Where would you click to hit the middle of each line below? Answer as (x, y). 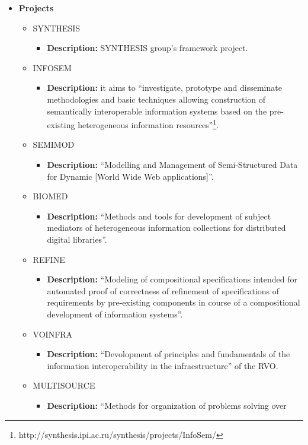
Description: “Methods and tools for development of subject (159, 216)
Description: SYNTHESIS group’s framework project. (147, 48)
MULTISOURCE (64, 385)
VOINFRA (53, 334)
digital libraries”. (77, 239)
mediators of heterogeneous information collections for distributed (166, 228)
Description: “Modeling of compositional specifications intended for (172, 279)
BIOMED (50, 196)
